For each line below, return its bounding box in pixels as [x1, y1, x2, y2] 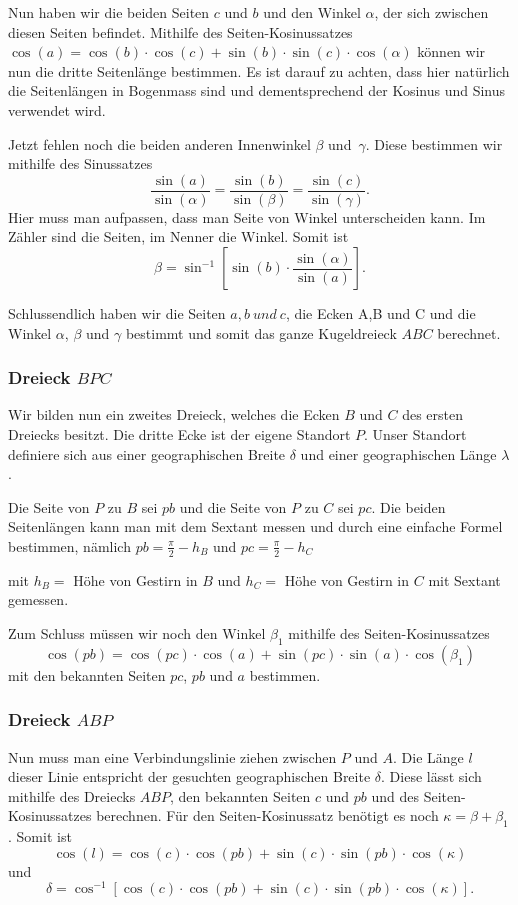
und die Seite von [179, 496, 287, 517]
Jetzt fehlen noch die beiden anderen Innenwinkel [8, 133, 311, 154]
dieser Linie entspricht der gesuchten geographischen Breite [8, 766, 371, 787]
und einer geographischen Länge [300, 443, 497, 464]
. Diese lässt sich [381, 766, 482, 787]
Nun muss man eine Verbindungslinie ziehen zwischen [8, 746, 337, 767]
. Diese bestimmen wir [365, 133, 503, 154]
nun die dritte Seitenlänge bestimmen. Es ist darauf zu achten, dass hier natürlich [8, 60, 510, 81]
